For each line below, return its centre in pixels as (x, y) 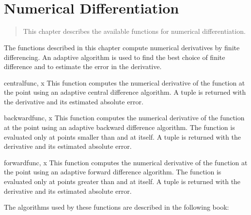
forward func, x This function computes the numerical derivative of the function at (126, 162)
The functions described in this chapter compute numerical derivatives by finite (122, 47)
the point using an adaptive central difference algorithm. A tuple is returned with (125, 92)
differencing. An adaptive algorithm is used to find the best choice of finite (115, 57)
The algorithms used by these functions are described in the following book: (117, 207)
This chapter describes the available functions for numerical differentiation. (134, 31)
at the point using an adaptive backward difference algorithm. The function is (119, 127)
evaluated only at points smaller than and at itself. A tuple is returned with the (122, 136)
